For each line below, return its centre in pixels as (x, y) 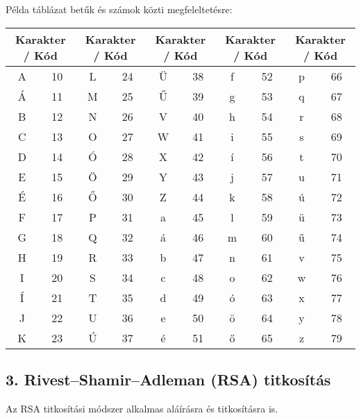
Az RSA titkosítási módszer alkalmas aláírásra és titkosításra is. (142, 408)
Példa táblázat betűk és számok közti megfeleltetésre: (119, 9)
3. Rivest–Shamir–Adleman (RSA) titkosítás (168, 379)
